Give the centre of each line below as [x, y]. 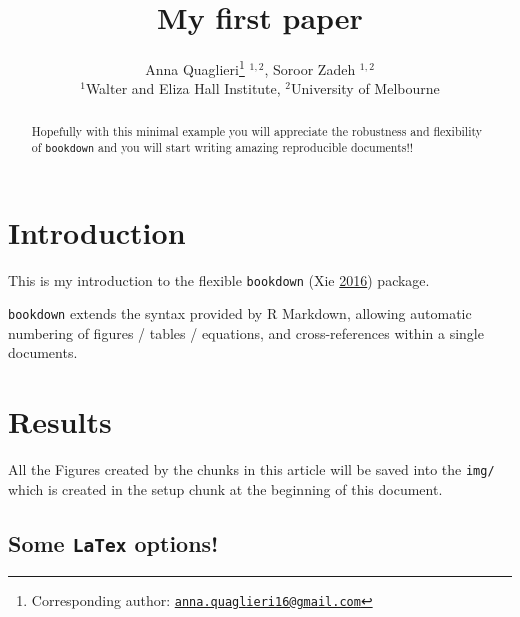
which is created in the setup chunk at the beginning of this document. [225, 488]
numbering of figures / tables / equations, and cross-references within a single [246, 332]
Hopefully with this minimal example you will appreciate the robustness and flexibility [257, 130]
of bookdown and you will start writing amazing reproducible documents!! [222, 147]
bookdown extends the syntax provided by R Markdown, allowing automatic [240, 313]
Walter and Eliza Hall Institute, [183, 88]
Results [60, 421]
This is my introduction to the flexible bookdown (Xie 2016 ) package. [219, 279]
